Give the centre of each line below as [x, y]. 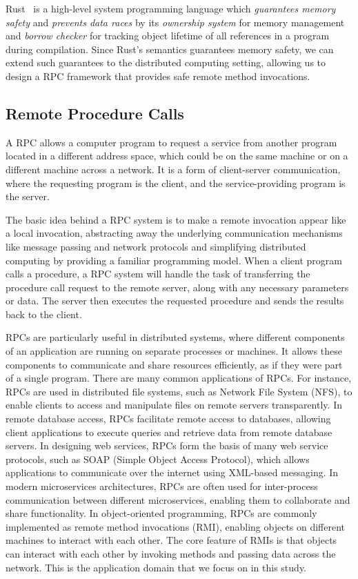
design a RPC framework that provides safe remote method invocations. [158, 76]
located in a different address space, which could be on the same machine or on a [177, 156]
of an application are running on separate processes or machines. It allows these [174, 351]
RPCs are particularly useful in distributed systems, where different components [175, 337]
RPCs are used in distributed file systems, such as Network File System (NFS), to [179, 391]
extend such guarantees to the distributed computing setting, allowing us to [166, 62]
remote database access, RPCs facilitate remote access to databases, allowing [168, 419]
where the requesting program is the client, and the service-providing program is [176, 183]
